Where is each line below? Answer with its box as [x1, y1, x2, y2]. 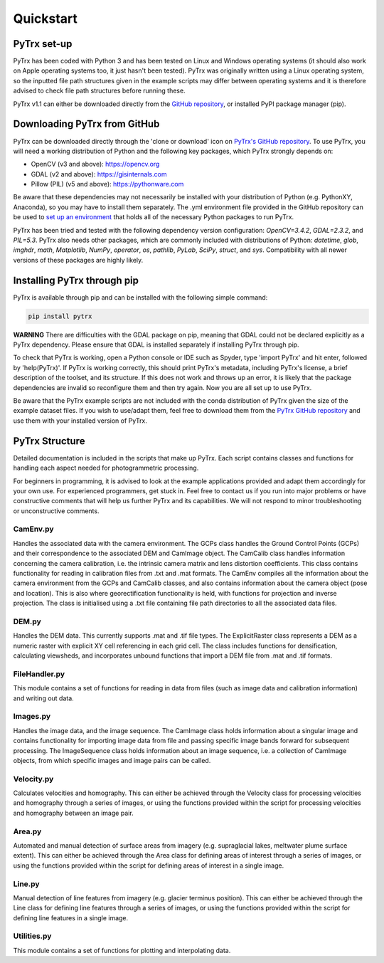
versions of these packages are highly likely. [13, 256, 144, 264]
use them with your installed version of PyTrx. [13, 416, 147, 425]
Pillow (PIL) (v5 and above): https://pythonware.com [31, 180, 184, 189]
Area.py [13, 826, 42, 836]
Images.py [13, 712, 51, 722]
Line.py [13, 879, 40, 889]
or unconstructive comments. [13, 506, 100, 515]
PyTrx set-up [13, 38, 73, 50]
